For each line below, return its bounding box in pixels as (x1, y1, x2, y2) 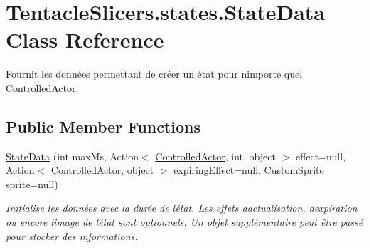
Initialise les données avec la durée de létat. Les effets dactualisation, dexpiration (6, 200, 358, 215)
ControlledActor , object (50, 162, 154, 177)
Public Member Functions (6, 115, 200, 137)
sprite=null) (6, 176, 58, 191)
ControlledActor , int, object (155, 148, 276, 163)
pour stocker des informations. (6, 228, 138, 243)
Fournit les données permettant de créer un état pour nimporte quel (6, 66, 303, 81)
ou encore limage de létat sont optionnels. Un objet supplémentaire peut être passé (6, 215, 363, 229)
